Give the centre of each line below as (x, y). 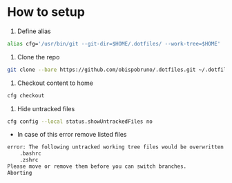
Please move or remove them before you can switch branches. (97, 166)
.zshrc (29, 160)
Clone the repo (38, 57)
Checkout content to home (55, 83)
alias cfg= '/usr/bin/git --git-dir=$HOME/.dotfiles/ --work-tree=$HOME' (114, 44)
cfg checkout (26, 95)
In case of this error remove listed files (72, 135)
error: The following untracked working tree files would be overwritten (116, 147)
